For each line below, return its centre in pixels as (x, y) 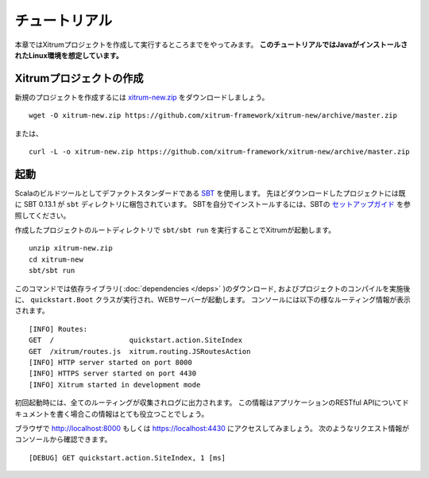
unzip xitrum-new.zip (71, 248)
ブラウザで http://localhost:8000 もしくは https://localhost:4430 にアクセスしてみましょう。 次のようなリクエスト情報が (212, 428)
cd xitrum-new (56, 259)
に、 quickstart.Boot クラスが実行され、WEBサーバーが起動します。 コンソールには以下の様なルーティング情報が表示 (213, 300)
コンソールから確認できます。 (63, 439)
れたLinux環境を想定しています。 (69, 55)
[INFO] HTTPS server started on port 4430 (113, 373)
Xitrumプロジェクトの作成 (79, 78)
